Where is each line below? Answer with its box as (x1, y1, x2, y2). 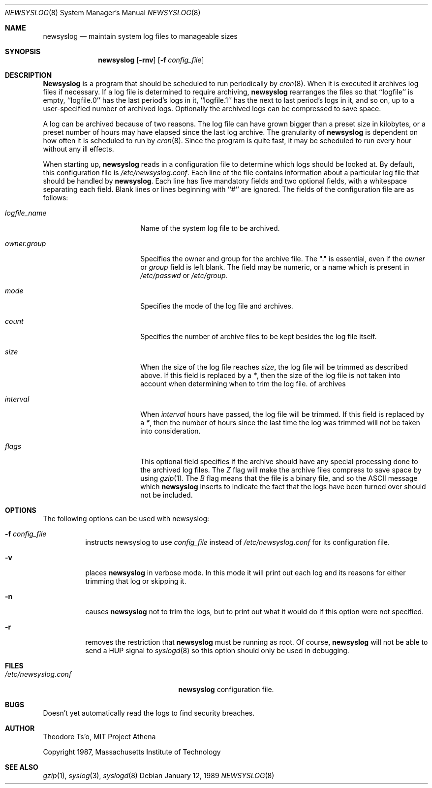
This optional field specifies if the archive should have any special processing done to (140, 457, 418, 466)
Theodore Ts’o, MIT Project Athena (43, 732, 156, 741)
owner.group (5, 239, 46, 248)
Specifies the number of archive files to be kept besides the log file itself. (140, 332, 377, 341)
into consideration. (140, 427, 201, 435)
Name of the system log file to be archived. (140, 224, 280, 232)
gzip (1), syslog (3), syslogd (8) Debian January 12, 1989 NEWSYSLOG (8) (43, 771, 275, 780)
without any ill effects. (43, 145, 114, 153)
